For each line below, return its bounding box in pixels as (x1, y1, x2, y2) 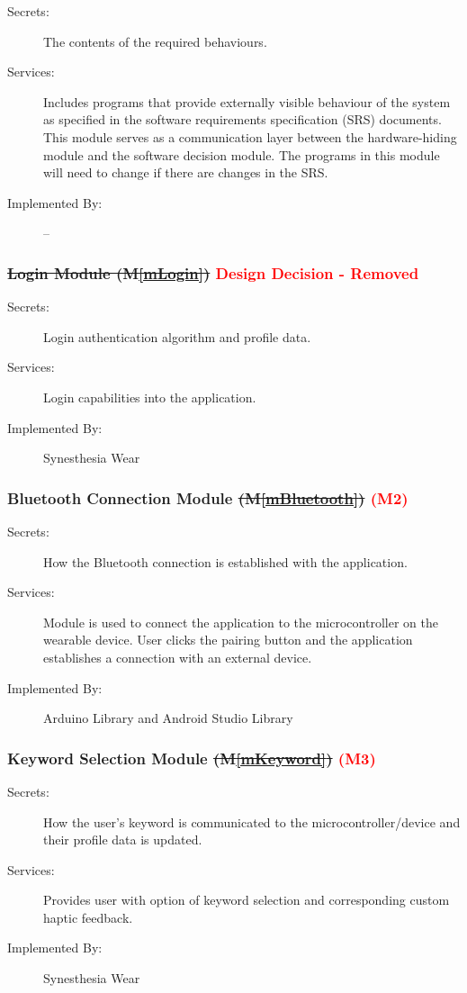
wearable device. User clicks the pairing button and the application (43, 630, 413, 649)
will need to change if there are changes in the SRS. (43, 163, 328, 182)
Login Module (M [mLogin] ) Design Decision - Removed (7, 261, 419, 284)
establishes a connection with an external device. (43, 647, 312, 666)
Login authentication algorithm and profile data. (43, 327, 311, 346)
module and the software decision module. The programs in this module (43, 145, 440, 164)
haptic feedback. (43, 907, 133, 926)
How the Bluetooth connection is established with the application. (43, 552, 408, 571)
